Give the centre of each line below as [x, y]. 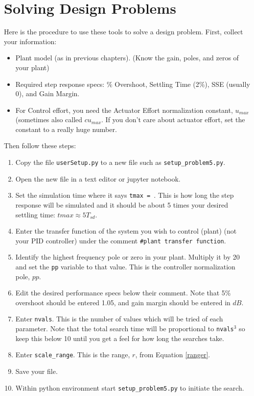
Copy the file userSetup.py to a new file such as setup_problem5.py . [120, 162]
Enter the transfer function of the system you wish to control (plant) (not [126, 231]
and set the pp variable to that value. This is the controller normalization [125, 266]
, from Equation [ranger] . [173, 355]
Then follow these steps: [40, 145]
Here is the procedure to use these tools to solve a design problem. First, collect [124, 32]
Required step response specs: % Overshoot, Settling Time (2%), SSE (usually [133, 84]
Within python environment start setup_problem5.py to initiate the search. [130, 387]
